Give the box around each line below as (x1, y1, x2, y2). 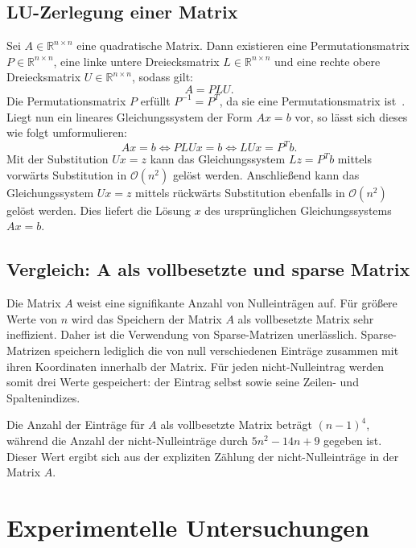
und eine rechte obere (274, 52, 381, 69)
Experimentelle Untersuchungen (6, 510, 369, 543)
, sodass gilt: (131, 68, 193, 85)
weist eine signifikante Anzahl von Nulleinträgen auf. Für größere (76, 295, 397, 311)
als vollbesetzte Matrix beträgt (160, 416, 312, 433)
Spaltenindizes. (6, 389, 80, 406)
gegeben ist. (323, 432, 382, 448)
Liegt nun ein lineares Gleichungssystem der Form (6, 108, 253, 125)
